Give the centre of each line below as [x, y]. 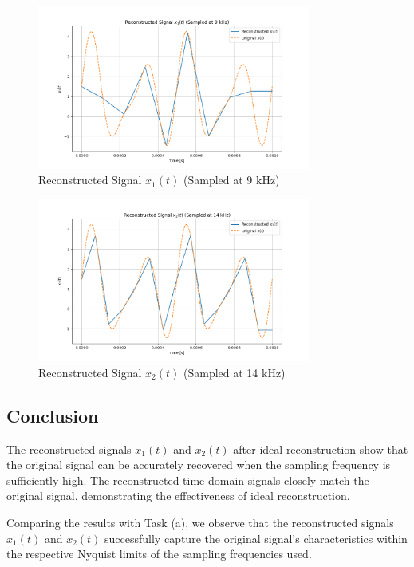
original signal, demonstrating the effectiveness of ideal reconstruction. [178, 496]
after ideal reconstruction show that [321, 449]
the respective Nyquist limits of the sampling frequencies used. [159, 554]
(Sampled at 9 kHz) [231, 180]
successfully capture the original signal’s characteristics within [256, 538]
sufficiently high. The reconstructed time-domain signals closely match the [188, 480]
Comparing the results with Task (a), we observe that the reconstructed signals [200, 522]
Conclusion [53, 415]
